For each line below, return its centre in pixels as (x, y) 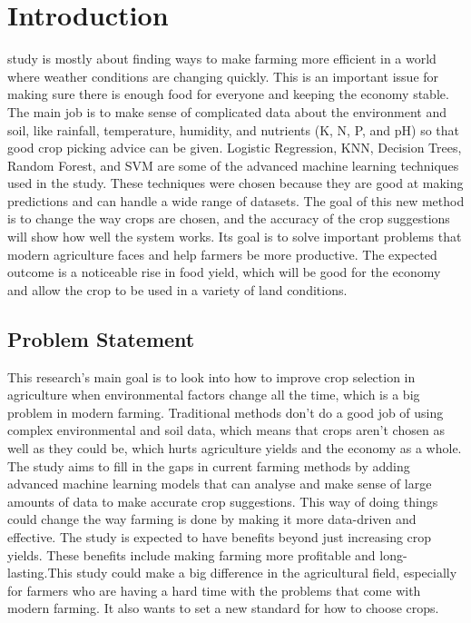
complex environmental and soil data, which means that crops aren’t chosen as (226, 430)
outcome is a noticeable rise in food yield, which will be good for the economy (224, 272)
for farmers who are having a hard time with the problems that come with (214, 590)
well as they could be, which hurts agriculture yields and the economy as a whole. (235, 448)
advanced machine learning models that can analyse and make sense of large (220, 484)
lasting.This (40, 573)
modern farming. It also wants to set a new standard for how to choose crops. (223, 608)
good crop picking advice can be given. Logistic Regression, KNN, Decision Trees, (235, 148)
